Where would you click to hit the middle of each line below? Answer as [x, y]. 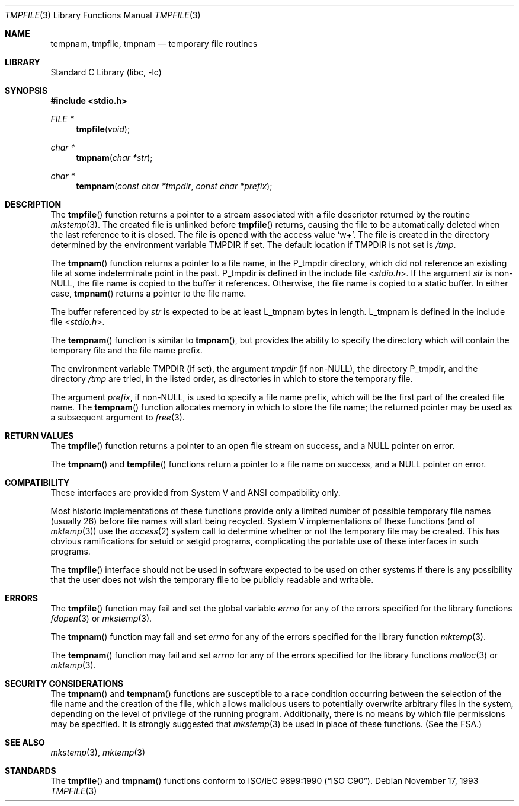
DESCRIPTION [33, 204]
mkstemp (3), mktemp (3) [98, 752]
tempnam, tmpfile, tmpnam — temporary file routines [154, 44]
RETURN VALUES [39, 436]
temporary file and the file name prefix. [126, 350]
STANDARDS [31, 771]
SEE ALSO [25, 742]
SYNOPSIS [26, 90]
